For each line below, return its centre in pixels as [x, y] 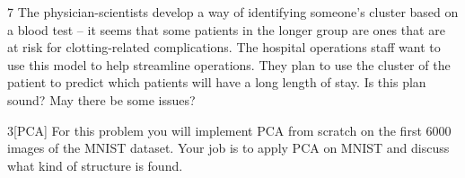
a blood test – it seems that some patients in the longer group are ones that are [226, 29]
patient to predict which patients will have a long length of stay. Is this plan [217, 82]
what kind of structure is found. [95, 165]
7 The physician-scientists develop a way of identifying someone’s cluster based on [233, 12]
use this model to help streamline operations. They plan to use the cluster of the [229, 64]
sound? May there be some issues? [101, 99]
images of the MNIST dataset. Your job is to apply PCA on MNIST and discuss [228, 148]
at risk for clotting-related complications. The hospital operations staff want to [224, 47]
